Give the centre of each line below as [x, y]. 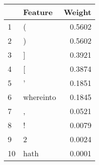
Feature [38, 12]
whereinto [40, 97]
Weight [78, 12]
